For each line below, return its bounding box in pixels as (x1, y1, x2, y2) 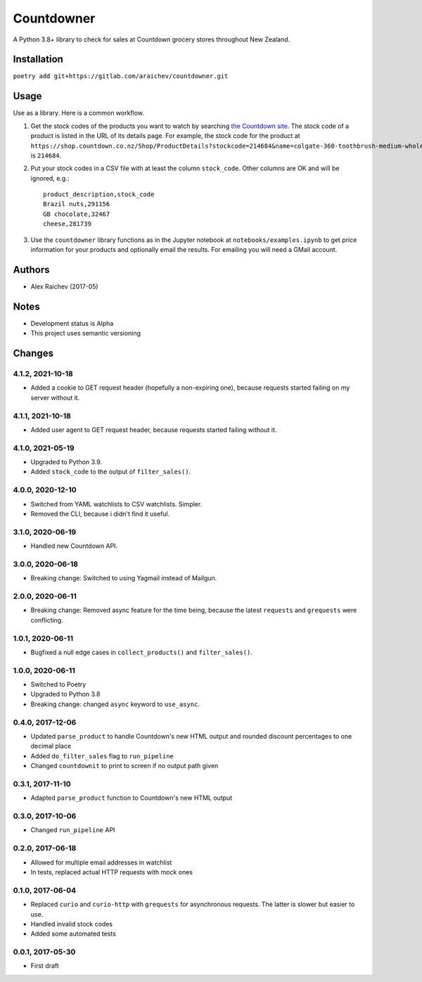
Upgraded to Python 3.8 (30, 690, 101, 699)
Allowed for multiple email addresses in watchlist (30, 858, 172, 867)
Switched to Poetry (30, 680, 87, 689)
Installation (13, 53, 63, 65)
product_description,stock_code (43, 191, 155, 198)
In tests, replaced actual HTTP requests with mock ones (30, 868, 193, 876)
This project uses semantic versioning (30, 329, 141, 338)
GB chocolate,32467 (43, 210, 110, 218)
